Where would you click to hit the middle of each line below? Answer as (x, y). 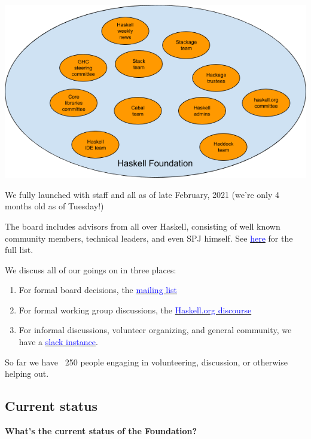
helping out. (27, 374)
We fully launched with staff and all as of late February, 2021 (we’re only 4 (142, 194)
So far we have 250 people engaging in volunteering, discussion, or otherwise (146, 362)
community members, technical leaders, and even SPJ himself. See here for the (149, 238)
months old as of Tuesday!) (54, 206)
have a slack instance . (58, 342)
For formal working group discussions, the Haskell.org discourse (135, 310)
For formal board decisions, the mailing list (98, 290)
